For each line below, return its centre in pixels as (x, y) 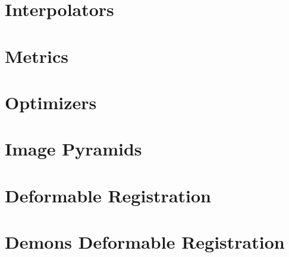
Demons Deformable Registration (145, 242)
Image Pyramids (73, 149)
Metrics (37, 55)
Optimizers (51, 102)
